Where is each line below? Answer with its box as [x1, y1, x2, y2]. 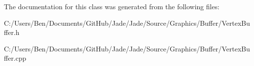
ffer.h [4, 27, 20, 37]
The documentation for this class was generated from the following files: [4, 1, 220, 11]
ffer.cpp [4, 53, 26, 63]
